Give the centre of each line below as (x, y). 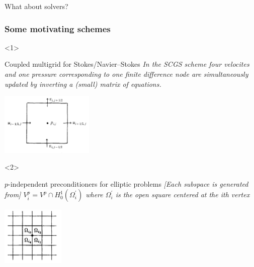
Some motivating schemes (58, 28)
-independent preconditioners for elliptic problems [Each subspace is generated (128, 183)
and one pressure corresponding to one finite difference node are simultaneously (126, 74)
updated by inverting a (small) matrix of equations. (83, 84)
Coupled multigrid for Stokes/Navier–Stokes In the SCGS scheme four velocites (127, 64)
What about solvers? (36, 6)
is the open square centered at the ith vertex (183, 194)
